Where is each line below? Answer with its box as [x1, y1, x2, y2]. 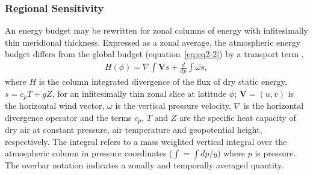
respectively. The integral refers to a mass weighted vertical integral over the [5, 135, 287, 147]
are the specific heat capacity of [179, 111, 296, 123]
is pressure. [255, 147, 296, 159]
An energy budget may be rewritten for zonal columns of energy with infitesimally [5, 24, 308, 37]
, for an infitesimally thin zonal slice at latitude [52, 87, 227, 99]
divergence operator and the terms [5, 111, 132, 123]
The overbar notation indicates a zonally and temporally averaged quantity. [5, 159, 284, 171]
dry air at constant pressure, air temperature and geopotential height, [5, 123, 262, 136]
